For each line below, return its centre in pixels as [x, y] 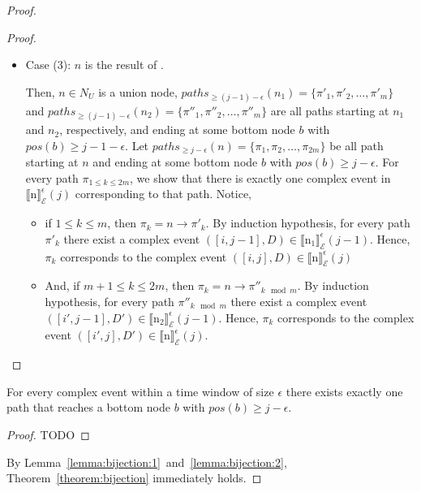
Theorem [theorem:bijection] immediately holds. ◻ [134, 478]
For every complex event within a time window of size [140, 391]
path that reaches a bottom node [88, 407]
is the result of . [124, 65]
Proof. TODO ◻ [48, 434]
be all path [357, 145]
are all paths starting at [330, 110]
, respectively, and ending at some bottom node [177, 129]
